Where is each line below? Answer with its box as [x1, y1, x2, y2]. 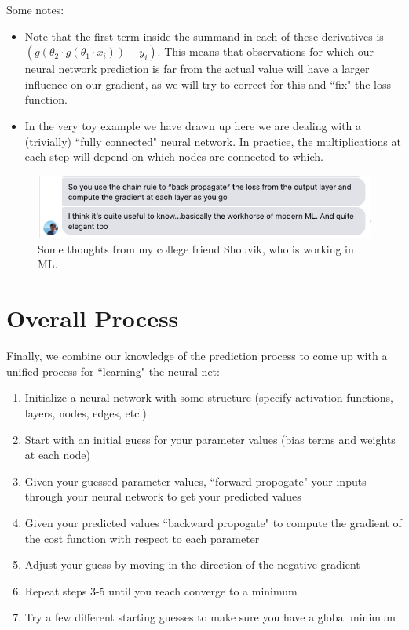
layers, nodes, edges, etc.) [24, 404, 147, 421]
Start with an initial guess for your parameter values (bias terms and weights [24, 431, 396, 447]
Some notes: [6, 2, 64, 17]
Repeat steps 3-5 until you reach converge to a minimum [24, 582, 298, 599]
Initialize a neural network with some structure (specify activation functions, [24, 389, 393, 406]
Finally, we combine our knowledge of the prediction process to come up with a [6, 348, 388, 364]
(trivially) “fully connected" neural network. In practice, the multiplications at [24, 133, 401, 149]
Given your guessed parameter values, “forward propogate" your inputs [24, 472, 367, 489]
